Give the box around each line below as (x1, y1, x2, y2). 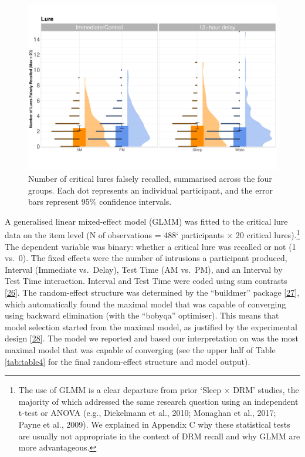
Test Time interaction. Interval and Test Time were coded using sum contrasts (5, 275, 287, 287)
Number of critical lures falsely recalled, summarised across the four (28, 172, 272, 184)
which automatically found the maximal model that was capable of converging (5, 297, 286, 310)
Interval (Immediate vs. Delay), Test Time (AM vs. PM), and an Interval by (5, 263, 283, 275)
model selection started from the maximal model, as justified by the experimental (5, 320, 297, 333)
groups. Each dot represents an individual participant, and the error (28, 184, 273, 196)
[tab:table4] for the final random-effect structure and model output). (5, 355, 250, 367)
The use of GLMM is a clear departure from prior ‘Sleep (18, 384, 222, 396)
